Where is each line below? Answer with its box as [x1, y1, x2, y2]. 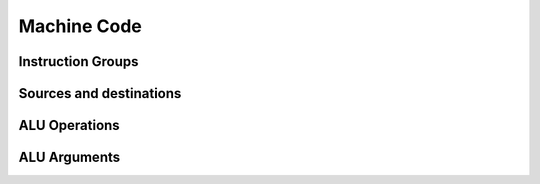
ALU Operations [18, 117, 120, 134]
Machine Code [18, 15, 142, 37]
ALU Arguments [18, 149, 121, 166]
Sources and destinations [18, 85, 182, 102]
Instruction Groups [18, 53, 139, 70]
